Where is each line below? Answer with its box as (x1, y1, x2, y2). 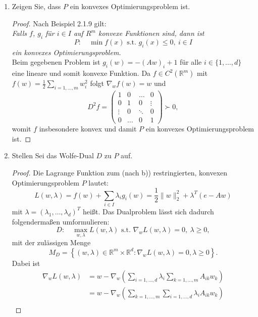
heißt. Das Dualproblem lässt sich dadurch (83, 206, 214, 216)
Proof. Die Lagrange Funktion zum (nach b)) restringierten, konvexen (12, 167, 228, 177)
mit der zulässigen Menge (12, 237, 91, 248)
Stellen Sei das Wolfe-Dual (12, 150, 94, 161)
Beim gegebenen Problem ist (12, 57, 100, 67)
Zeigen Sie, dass (12, 1, 61, 11)
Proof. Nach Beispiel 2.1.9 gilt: (12, 18, 107, 28)
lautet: (88, 177, 109, 188)
